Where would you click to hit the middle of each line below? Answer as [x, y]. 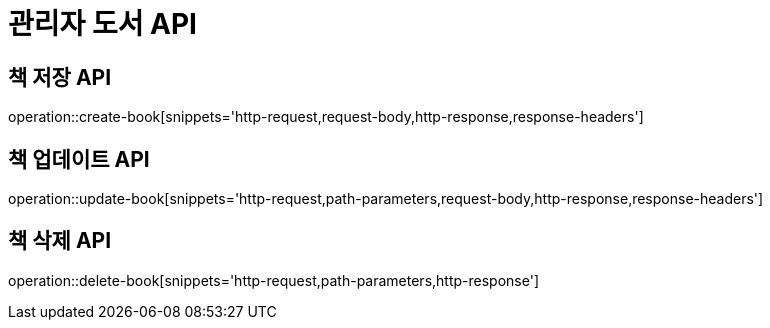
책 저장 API [60, 77]
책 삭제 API [60, 241]
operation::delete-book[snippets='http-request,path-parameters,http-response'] [273, 280]
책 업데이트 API [79, 159]
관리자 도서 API [102, 24]
